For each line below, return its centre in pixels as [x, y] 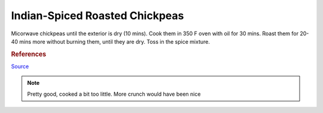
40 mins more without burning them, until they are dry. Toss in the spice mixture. [111, 41]
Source [20, 66]
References [29, 54]
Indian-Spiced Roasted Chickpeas [97, 16]
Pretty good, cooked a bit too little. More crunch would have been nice [114, 94]
